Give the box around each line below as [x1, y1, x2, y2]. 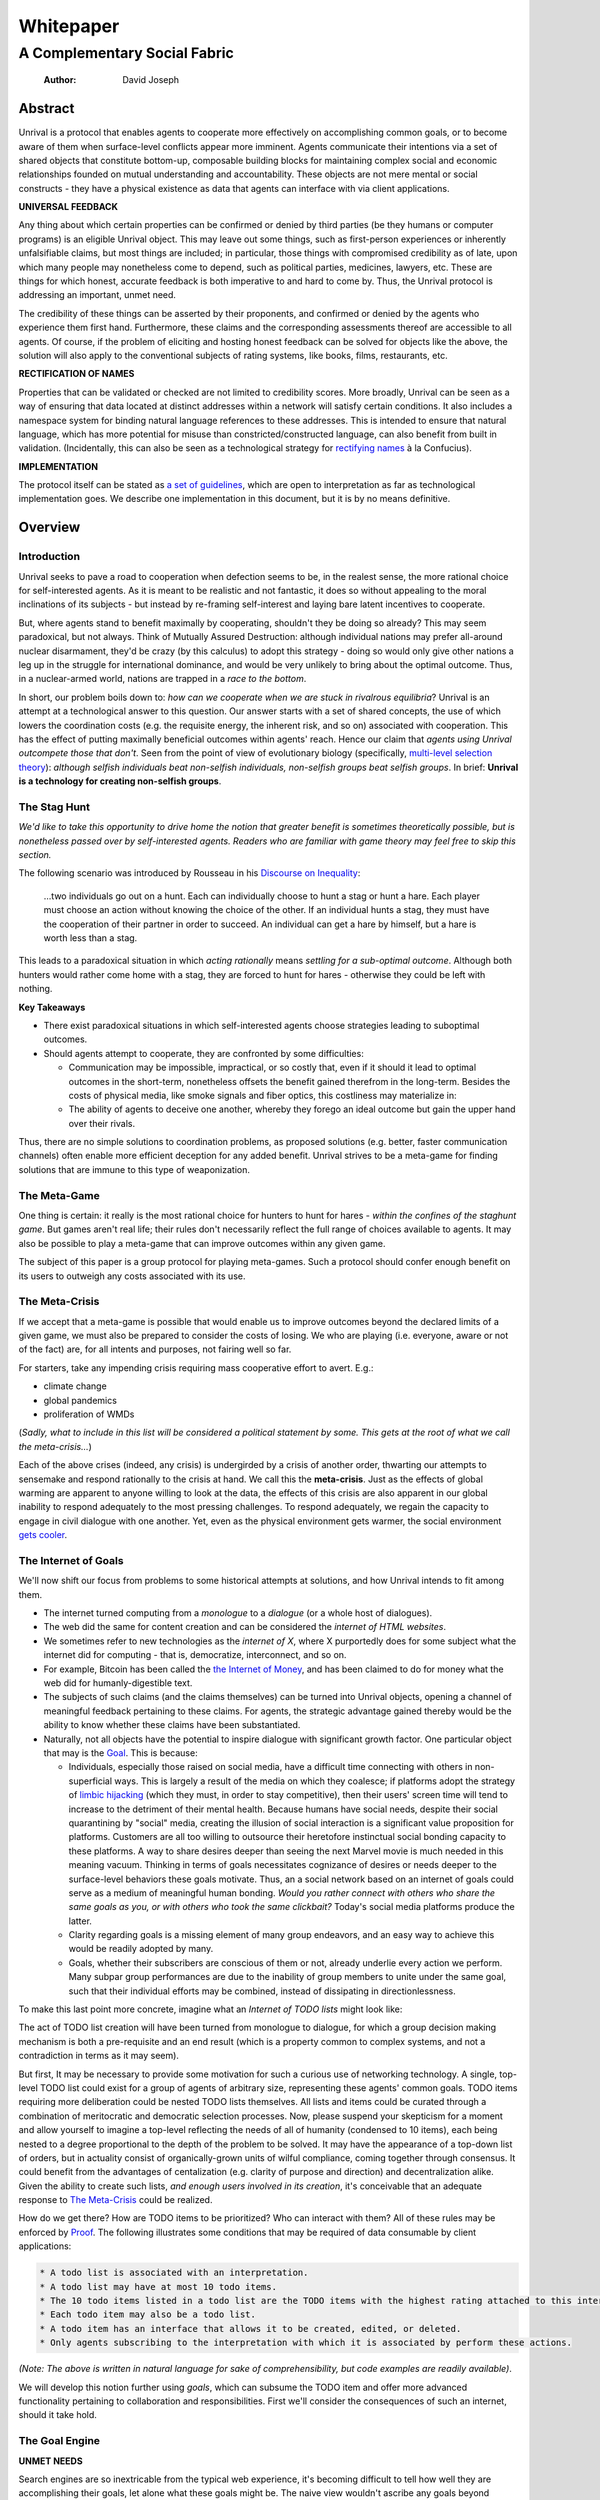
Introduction [18, 550, 80, 564]
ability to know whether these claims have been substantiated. [43, 1719, 301, 1731]
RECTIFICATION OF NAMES [18, 368, 135, 380]
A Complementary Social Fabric [18, 44, 234, 62]
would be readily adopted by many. [68, 1943, 214, 1955]
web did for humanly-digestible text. [43, 1677, 193, 1689]
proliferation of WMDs [43, 1408, 135, 1420]
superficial [68, 1775, 113, 1787]
